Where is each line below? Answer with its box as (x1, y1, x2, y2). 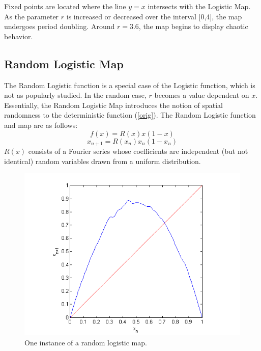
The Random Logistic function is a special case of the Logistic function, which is (4, 79, 255, 90)
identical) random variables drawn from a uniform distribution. (4, 155, 201, 166)
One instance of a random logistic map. (24, 337, 147, 347)
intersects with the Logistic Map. (148, 1, 251, 11)
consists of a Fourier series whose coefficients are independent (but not (28, 146, 248, 156)
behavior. (4, 31, 33, 41)
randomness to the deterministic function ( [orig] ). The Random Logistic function (4, 110, 256, 120)
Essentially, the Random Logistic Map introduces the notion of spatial (4, 99, 223, 110)
